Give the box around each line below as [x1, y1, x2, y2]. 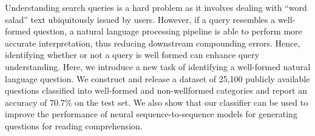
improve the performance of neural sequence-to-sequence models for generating [5, 108, 297, 120]
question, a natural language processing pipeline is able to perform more [33, 25, 302, 37]
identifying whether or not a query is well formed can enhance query [5, 48, 260, 61]
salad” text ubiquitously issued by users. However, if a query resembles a [5, 13, 276, 25]
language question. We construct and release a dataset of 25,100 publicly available [5, 72, 310, 85]
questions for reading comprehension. [5, 119, 143, 132]
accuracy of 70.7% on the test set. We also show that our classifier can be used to [5, 96, 308, 108]
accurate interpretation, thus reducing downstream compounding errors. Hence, [5, 36, 300, 49]
